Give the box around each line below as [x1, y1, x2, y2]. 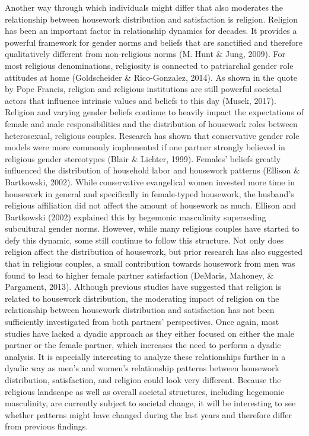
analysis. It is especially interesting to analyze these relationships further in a [5, 350, 286, 362]
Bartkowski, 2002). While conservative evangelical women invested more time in [5, 175, 295, 188]
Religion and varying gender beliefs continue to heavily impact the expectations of [5, 106, 304, 118]
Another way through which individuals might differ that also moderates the [5, 1, 283, 13]
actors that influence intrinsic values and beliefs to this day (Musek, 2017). [5, 94, 276, 106]
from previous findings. [5, 420, 88, 432]
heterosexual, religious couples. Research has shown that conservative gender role [5, 129, 300, 141]
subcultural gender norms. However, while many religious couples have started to [5, 222, 300, 235]
